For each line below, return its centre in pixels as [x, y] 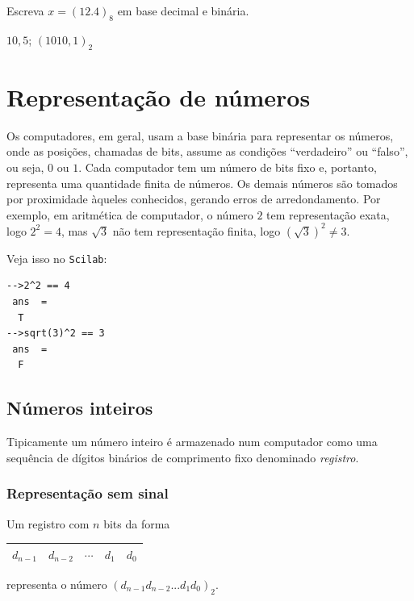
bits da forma [137, 523]
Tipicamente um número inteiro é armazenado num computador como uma [192, 442]
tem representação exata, [328, 214]
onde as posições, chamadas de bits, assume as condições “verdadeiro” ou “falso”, [207, 151]
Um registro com [48, 523]
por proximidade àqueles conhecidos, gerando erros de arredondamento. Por [194, 199]
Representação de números [159, 96]
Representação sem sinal [88, 493]
